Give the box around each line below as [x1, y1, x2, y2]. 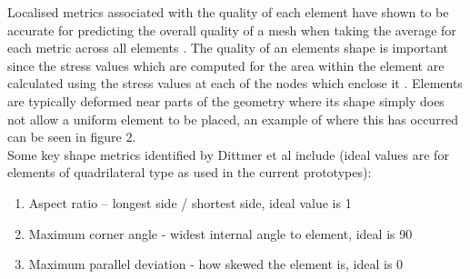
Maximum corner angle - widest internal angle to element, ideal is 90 [28, 224, 413, 243]
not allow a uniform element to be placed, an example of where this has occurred [7, 109, 459, 128]
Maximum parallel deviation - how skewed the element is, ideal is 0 [28, 254, 404, 274]
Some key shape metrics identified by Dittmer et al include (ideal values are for [7, 144, 449, 164]
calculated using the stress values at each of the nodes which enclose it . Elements [7, 74, 463, 93]
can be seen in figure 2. [7, 127, 136, 146]
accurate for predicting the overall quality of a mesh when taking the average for [7, 20, 456, 39]
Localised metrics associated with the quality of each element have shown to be [7, 3, 449, 21]
